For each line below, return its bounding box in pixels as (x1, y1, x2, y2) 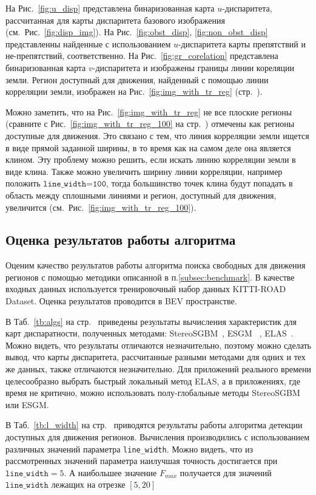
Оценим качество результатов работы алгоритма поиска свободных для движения (5, 259, 306, 271)
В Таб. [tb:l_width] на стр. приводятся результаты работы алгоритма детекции (5, 418, 303, 431)
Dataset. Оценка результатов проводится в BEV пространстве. (5, 295, 237, 307)
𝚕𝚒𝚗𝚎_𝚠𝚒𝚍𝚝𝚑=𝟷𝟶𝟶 (43, 180, 107, 189)
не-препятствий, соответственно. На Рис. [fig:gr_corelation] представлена (5, 49, 278, 62)
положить (5, 177, 41, 189)
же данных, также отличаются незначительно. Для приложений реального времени (5, 363, 311, 375)
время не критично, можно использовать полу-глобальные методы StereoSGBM (5, 386, 300, 399)
